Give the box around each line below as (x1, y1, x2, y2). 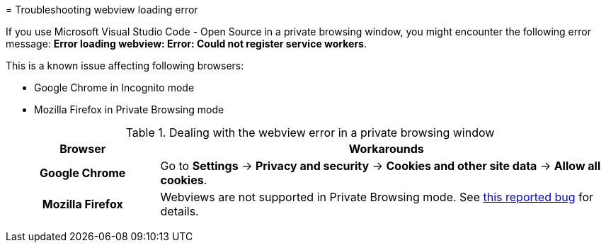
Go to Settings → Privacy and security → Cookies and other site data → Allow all (160, 159, 601, 173)
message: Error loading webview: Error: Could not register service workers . (6, 38, 367, 50)
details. (160, 204, 199, 218)
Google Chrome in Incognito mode (34, 81, 195, 94)
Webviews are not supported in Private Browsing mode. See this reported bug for (160, 190, 594, 204)
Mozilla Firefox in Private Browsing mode (34, 103, 224, 115)
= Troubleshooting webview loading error (6, 4, 198, 16)
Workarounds (348, 142, 424, 156)
